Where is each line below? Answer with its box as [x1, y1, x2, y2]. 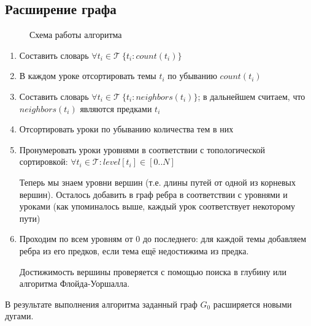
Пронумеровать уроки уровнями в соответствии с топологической [19, 143, 266, 156]
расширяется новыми [213, 297, 292, 310]
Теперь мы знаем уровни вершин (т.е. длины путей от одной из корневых [19, 175, 296, 188]
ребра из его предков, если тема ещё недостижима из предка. [19, 244, 249, 257]
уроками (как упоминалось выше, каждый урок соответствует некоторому [19, 200, 296, 213]
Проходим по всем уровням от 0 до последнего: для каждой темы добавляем [19, 232, 307, 245]
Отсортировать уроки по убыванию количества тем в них [19, 123, 234, 135]
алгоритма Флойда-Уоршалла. [19, 277, 130, 290]
